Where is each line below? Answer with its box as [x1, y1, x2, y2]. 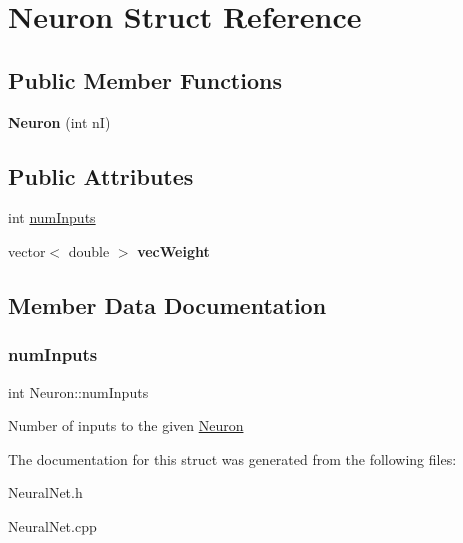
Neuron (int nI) [8, 111, 111, 132]
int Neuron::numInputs [8, 381, 149, 402]
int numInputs [8, 207, 96, 228]
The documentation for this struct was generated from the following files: [8, 448, 457, 469]
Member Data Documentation [8, 289, 327, 320]
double [68, 240, 110, 261]
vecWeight [137, 240, 210, 261]
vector [8, 240, 46, 261]
